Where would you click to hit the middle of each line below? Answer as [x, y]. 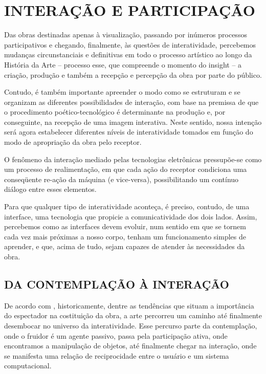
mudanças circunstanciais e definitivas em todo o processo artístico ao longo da [128, 54]
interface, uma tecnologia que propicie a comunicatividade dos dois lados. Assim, [131, 216]
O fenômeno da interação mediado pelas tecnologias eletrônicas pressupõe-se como [133, 159]
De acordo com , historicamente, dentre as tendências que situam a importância [129, 305]
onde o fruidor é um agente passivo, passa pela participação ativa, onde [116, 335]
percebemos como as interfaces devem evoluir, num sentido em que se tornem [125, 226]
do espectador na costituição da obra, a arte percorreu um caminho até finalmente [133, 315]
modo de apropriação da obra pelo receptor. [73, 142]
